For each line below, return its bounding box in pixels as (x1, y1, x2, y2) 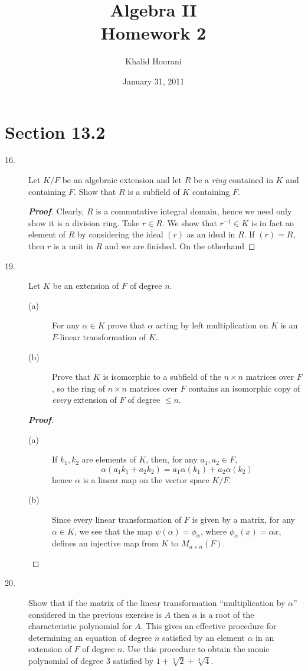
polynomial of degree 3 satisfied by (28, 654, 154, 667)
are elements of (81, 453, 136, 465)
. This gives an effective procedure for (140, 620, 277, 632)
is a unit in (53, 240, 93, 252)
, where (200, 525, 227, 537)
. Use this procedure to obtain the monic (122, 643, 270, 655)
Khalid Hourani (125, 55, 182, 67)
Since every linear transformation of (52, 513, 182, 525)
